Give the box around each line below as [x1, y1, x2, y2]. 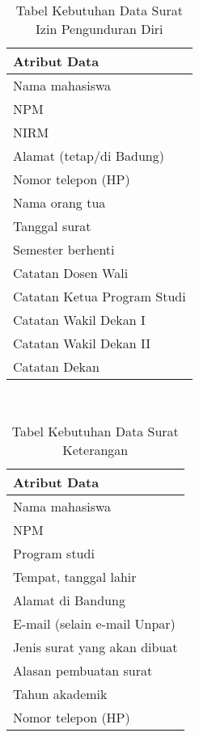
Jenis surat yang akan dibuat [13, 637, 178, 656]
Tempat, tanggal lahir [13, 566, 137, 586]
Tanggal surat [13, 217, 91, 235]
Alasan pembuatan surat [13, 660, 153, 680]
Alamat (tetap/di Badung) [13, 146, 164, 165]
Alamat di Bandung [13, 590, 125, 609]
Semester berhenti [13, 240, 115, 259]
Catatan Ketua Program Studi [13, 287, 186, 305]
